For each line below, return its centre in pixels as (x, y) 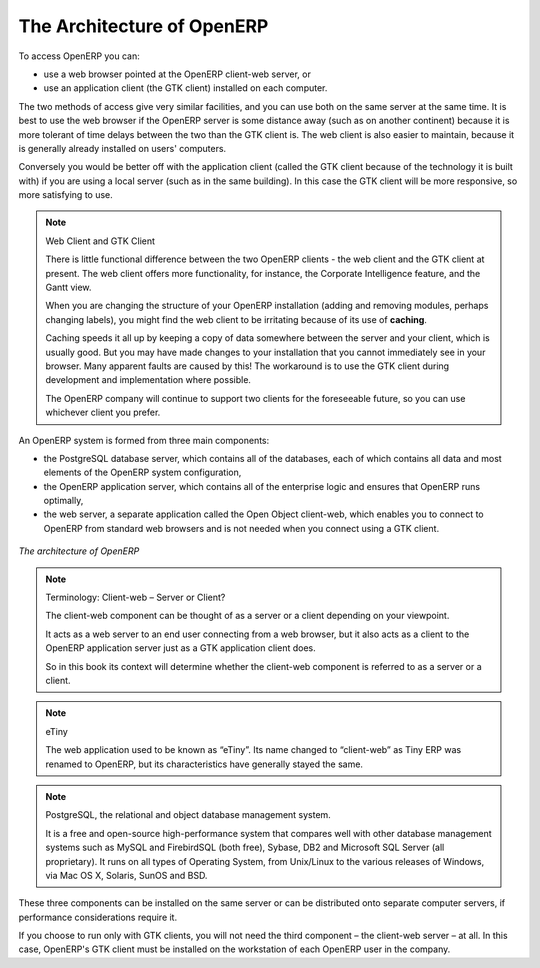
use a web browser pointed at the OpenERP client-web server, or (177, 74)
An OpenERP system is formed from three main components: (144, 440)
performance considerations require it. (98, 917)
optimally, (63, 501)
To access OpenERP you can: (79, 56)
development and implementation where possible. (148, 380)
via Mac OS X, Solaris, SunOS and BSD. (126, 875)
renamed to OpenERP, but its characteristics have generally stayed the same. (204, 764)
